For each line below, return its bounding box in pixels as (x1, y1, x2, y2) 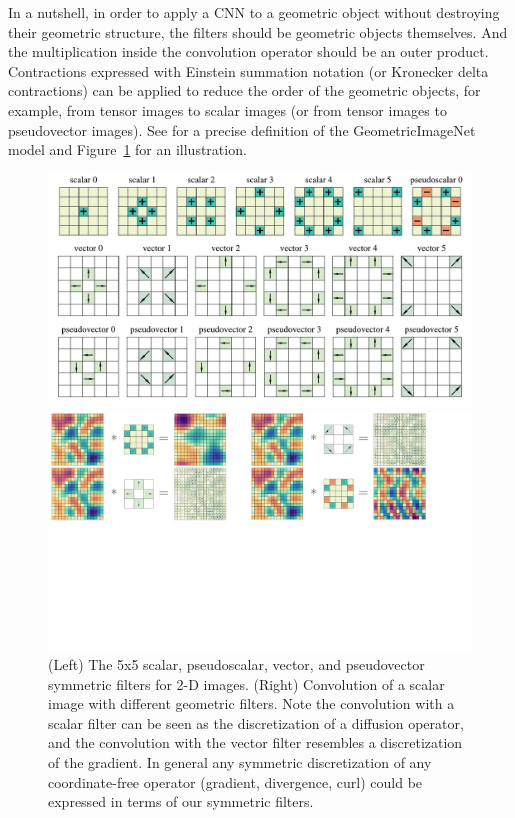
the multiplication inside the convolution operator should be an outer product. (8, 41, 489, 62)
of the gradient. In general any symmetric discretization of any (48, 751, 432, 772)
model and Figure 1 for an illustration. (8, 139, 247, 160)
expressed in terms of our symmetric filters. (48, 791, 314, 812)
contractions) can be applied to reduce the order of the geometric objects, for (8, 80, 481, 101)
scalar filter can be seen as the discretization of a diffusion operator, (48, 712, 464, 733)
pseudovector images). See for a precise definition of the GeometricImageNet (8, 119, 476, 140)
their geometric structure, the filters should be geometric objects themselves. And (8, 21, 508, 42)
